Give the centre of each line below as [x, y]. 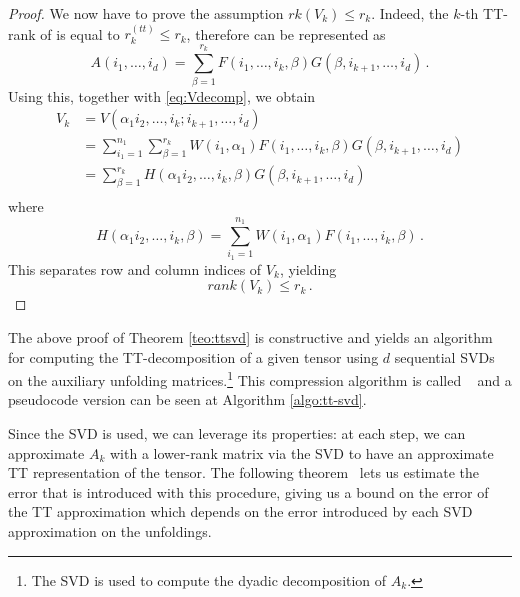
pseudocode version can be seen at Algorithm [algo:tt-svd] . [187, 399]
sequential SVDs [444, 356]
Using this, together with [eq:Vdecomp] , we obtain [162, 95]
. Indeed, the [410, 13]
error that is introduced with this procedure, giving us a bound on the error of [248, 491]
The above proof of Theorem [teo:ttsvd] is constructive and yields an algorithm [250, 336]
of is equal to [80, 33]
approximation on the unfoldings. [110, 530]
